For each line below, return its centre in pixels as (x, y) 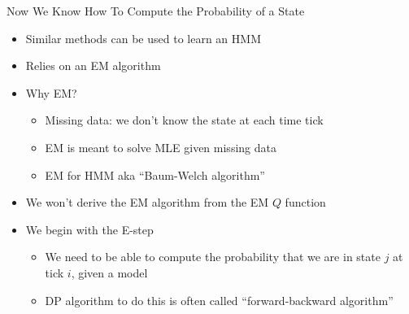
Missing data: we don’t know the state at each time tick (184, 120)
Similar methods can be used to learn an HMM (143, 38)
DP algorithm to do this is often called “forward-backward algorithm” (219, 300)
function (305, 202)
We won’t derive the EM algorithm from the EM (147, 202)
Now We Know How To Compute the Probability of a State (156, 11)
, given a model (109, 272)
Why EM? (51, 92)
